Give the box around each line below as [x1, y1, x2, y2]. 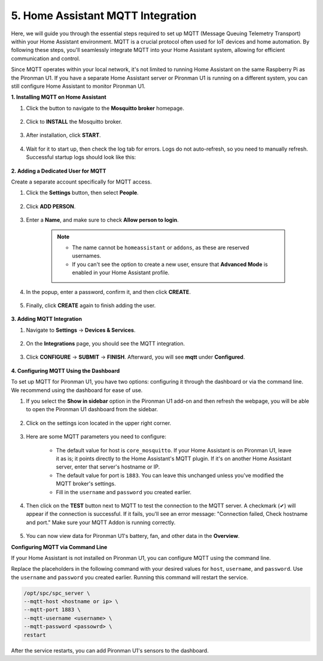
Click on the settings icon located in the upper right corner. [26, 419, 172, 427]
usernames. [72, 252, 102, 259]
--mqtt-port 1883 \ [23, 607, 81, 613]
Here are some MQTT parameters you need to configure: [26, 433, 167, 440]
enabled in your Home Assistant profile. [72, 269, 170, 276]
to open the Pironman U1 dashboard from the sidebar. [26, 406, 159, 413]
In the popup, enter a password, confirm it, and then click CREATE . [26, 288, 191, 295]
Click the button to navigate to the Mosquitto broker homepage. [26, 105, 185, 112]
